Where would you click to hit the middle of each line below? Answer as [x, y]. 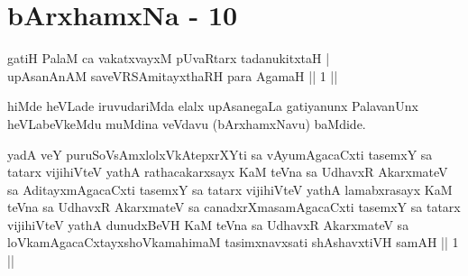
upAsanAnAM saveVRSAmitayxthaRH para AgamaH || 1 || [173, 75]
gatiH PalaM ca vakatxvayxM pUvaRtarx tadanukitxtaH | [169, 58]
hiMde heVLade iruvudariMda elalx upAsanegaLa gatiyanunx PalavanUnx [213, 106]
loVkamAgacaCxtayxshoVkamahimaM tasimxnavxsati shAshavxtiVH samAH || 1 [233, 242]
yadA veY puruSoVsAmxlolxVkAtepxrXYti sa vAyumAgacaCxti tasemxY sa [220, 154]
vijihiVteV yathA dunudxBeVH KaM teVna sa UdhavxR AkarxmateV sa [208, 224]
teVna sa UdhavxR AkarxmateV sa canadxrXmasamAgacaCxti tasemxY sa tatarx [234, 207]
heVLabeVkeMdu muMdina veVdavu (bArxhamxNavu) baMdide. [187, 123]
